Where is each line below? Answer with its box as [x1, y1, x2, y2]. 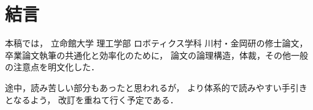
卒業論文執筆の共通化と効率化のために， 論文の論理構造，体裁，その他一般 [5, 48, 308, 61]
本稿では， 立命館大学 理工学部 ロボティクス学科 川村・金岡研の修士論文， [5, 37, 308, 50]
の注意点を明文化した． [5, 61, 99, 73]
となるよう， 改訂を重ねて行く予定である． [5, 93, 179, 106]
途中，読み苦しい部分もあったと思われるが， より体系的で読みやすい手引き [5, 81, 307, 94]
